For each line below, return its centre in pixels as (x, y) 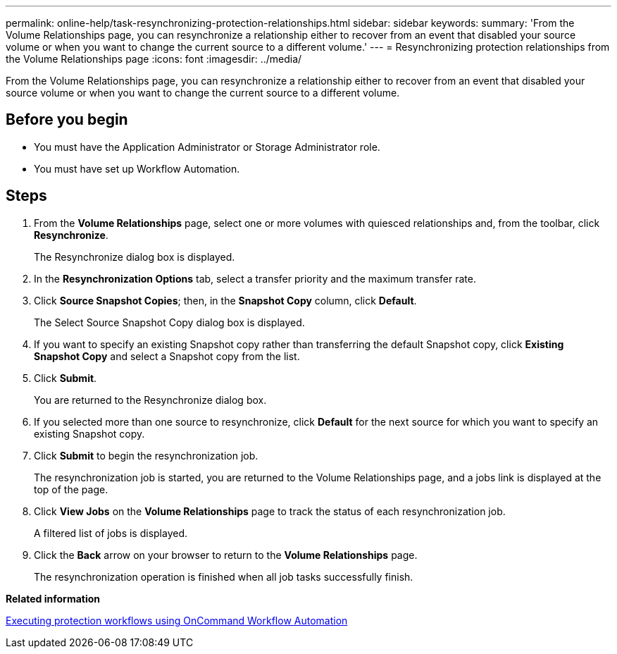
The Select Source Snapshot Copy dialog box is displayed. (169, 322)
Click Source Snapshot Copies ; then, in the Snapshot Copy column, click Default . (225, 300)
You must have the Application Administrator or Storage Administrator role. (207, 147)
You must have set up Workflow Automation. (137, 168)
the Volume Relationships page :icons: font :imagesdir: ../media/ (154, 59)
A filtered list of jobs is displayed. (111, 533)
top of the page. (71, 489)
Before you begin (67, 120)
